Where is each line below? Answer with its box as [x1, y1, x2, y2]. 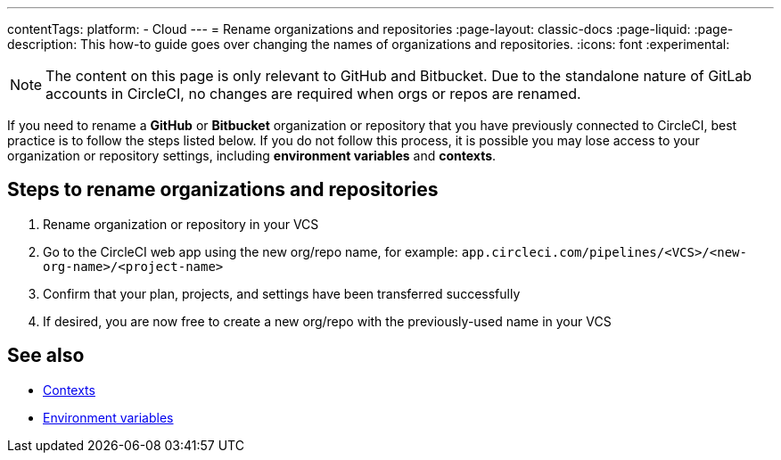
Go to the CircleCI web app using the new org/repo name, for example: [43, 243, 458, 259]
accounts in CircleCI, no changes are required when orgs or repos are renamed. [45, 85, 581, 103]
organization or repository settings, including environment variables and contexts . [7, 148, 497, 163]
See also [7, 344, 85, 367]
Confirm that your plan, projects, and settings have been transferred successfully [43, 285, 521, 301]
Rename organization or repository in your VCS [43, 216, 319, 232]
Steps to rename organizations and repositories [7, 178, 439, 201]
